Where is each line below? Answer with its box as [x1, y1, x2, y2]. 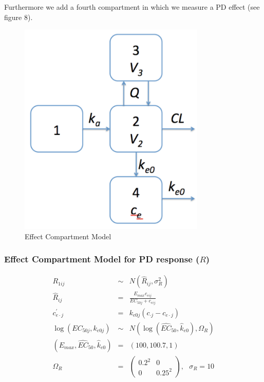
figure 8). [4, 11, 33, 22]
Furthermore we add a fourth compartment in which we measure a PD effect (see [4, 2, 260, 12]
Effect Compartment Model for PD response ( [4, 253, 200, 265]
